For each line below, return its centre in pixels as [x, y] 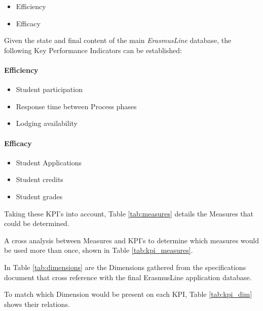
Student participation [49, 89]
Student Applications [49, 162]
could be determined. [37, 223]
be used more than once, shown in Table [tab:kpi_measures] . [99, 250]
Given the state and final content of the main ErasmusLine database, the [118, 40]
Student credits [40, 179]
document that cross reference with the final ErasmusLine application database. [128, 277]
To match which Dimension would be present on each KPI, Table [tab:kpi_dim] [128, 294]
